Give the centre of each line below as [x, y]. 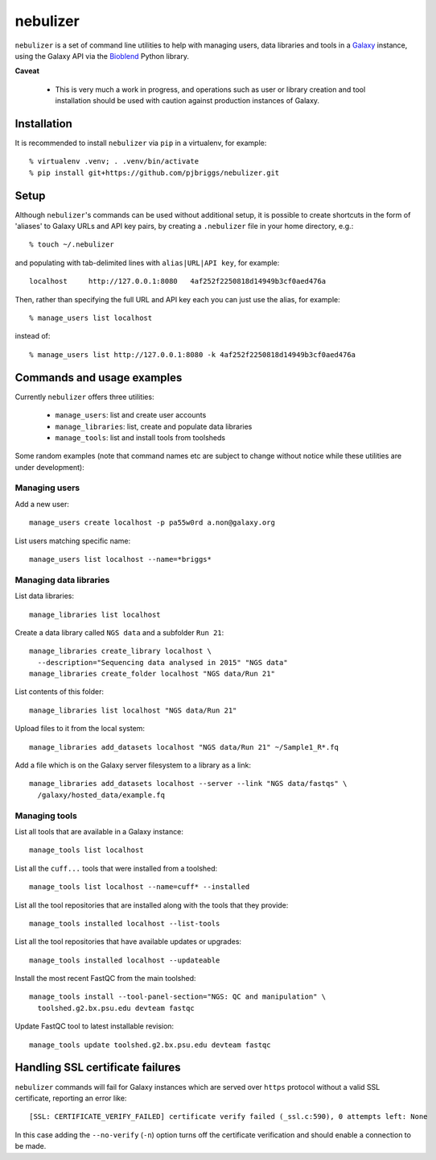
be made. [31, 1146]
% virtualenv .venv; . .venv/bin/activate [114, 162]
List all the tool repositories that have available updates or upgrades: [128, 942]
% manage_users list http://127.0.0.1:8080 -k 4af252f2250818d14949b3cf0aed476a [193, 354]
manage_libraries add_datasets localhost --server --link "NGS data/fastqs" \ [188, 784]
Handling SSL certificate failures [98, 1068]
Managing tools [46, 816]
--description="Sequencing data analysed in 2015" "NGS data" [163, 662]
